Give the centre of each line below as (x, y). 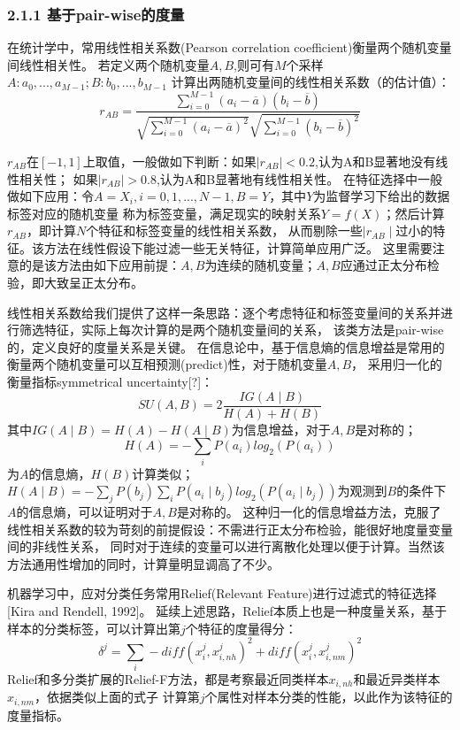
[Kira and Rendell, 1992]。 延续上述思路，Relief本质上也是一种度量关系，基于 (227, 610)
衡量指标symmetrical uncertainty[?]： (111, 382)
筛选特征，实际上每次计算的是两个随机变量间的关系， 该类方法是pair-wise (231, 330)
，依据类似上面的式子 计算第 (117, 697)
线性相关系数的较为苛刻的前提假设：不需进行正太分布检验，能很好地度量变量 (230, 529)
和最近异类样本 (397, 679)
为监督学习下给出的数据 (382, 196)
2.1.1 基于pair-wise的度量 (96, 14)
